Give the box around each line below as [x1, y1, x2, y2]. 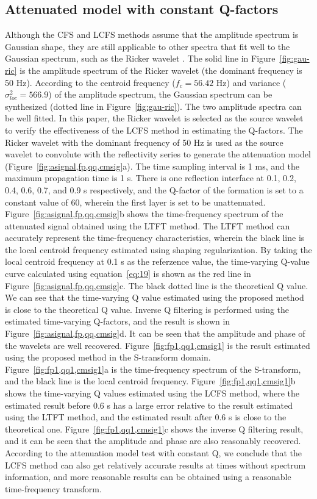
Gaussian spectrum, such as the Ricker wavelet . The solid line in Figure [5, 52, 276, 65]
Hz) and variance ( [216, 76, 287, 88]
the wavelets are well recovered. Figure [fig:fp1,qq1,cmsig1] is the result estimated [5, 339, 310, 351]
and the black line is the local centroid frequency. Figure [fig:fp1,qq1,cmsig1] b [5, 375, 296, 387]
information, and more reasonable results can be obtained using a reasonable [5, 470, 291, 483]
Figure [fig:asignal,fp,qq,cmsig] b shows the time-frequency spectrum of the [5, 207, 283, 220]
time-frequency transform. [5, 482, 102, 495]
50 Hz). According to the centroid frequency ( [5, 76, 176, 88]
